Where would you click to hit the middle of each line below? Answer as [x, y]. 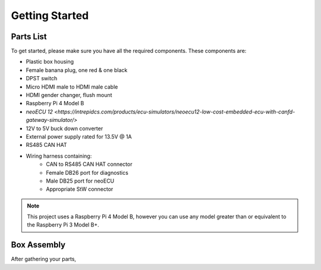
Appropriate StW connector [80, 189]
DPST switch [42, 79]
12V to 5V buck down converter [64, 128]
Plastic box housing [50, 62]
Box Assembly [38, 245]
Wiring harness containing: [59, 156]
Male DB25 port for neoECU [80, 181]
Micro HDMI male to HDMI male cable [72, 87]
